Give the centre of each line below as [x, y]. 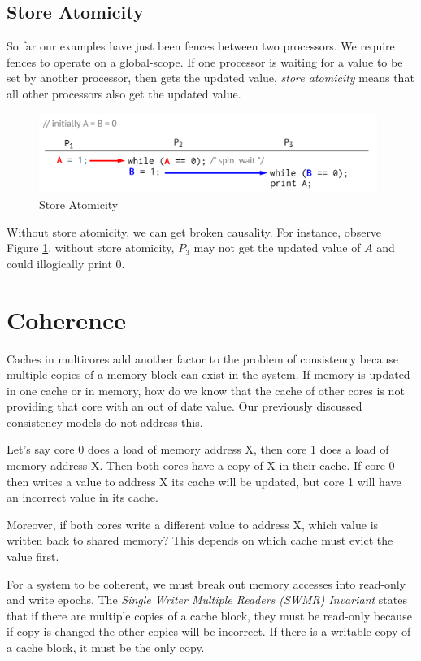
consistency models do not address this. [105, 422]
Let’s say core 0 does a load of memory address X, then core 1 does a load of [198, 449]
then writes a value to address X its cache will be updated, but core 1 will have [204, 481]
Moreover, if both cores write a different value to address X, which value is [193, 524]
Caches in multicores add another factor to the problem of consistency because [202, 358]
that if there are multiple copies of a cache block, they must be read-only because [209, 615]
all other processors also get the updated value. [124, 93]
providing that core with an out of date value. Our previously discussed [184, 406]
